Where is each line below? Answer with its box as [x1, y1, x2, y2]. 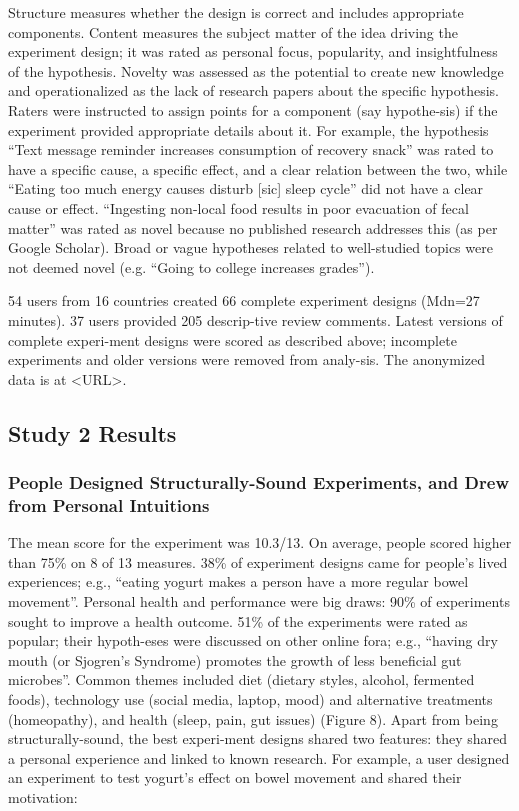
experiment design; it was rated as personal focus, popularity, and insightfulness [8, 41, 498, 62]
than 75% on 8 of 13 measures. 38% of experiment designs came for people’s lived [8, 551, 508, 572]
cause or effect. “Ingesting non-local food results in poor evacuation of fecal [8, 197, 469, 218]
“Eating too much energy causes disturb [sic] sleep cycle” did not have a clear [8, 178, 484, 199]
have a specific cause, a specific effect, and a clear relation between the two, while [8, 158, 508, 179]
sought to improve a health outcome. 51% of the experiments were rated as [8, 610, 468, 631]
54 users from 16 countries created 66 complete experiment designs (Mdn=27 [8, 290, 480, 311]
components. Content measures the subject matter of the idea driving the [8, 21, 458, 42]
